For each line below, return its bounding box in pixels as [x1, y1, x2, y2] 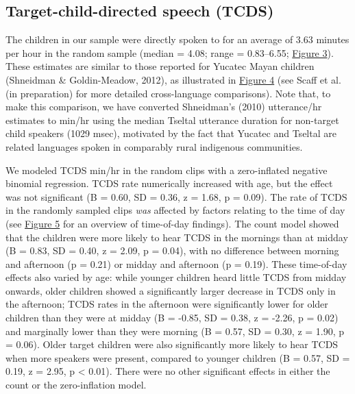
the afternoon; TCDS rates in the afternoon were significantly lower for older [5, 297, 328, 311]
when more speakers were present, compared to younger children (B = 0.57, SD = [5, 350, 350, 365]
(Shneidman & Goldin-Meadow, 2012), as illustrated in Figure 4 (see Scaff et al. [5, 72, 341, 86]
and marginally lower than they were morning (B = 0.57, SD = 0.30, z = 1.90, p [5, 323, 345, 338]
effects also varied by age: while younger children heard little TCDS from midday [5, 270, 347, 284]
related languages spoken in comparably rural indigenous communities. [5, 139, 303, 153]
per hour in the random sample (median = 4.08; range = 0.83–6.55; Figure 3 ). [5, 45, 334, 60]
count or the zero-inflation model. [5, 378, 147, 392]
